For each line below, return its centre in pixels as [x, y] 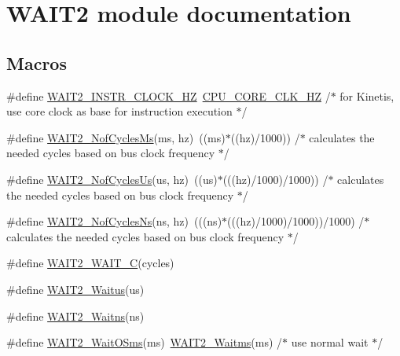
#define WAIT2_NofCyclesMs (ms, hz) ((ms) [116, 137]
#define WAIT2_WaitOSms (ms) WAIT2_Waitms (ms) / [145, 342]
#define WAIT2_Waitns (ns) [75, 316]
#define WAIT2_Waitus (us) [75, 289]
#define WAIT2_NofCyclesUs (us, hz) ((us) [112, 179]
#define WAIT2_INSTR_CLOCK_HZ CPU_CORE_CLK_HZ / [169, 95]
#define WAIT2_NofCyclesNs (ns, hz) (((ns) [114, 221]
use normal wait [330, 342]
